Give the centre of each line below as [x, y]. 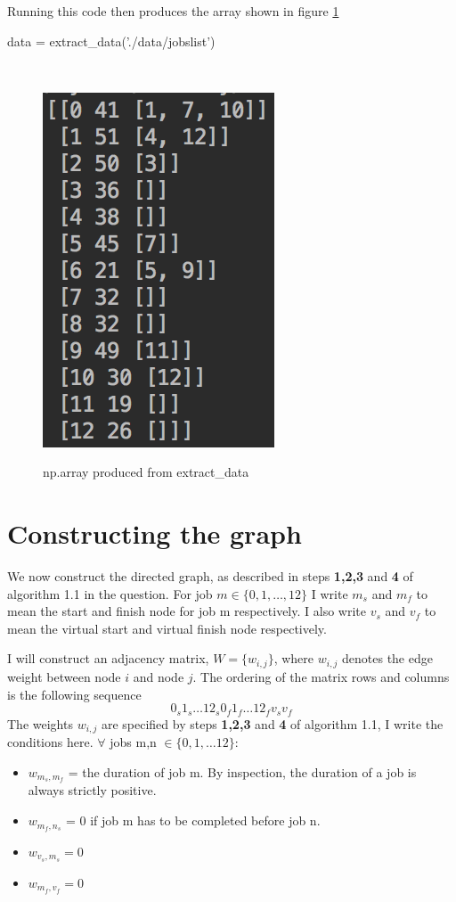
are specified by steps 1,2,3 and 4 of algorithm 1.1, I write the [272, 723]
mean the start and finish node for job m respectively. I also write [187, 611]
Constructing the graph [155, 533]
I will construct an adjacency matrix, [108, 658]
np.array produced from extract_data [146, 472]
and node [159, 676]
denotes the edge [387, 658]
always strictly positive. [92, 790]
